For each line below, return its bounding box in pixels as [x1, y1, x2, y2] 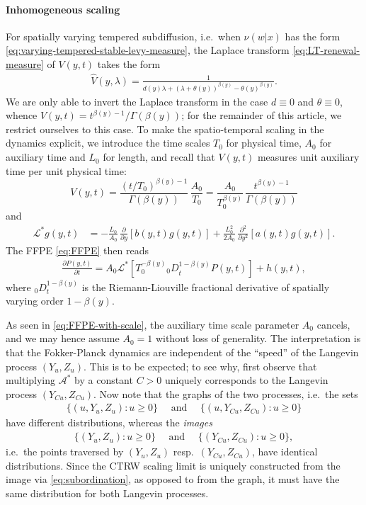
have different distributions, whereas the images [6, 415, 212, 430]
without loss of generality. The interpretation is [155, 331, 361, 346]
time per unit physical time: [6, 163, 127, 178]
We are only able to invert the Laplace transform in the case [6, 93, 268, 108]
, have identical [251, 444, 318, 459]
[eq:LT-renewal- [292, 42, 360, 57]
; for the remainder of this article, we [181, 108, 342, 123]
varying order [6, 293, 64, 308]
